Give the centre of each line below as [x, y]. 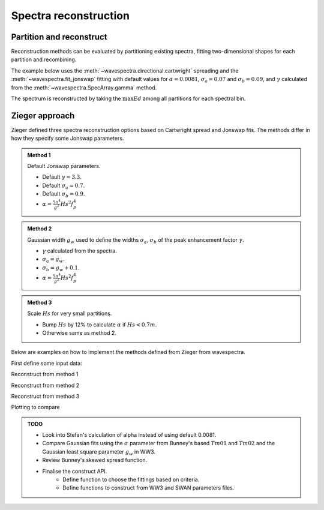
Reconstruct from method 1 [45, 374]
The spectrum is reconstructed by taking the [66, 98]
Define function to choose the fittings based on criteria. [131, 479]
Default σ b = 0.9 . [64, 195]
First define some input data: [46, 363]
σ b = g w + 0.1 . [61, 268]
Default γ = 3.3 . [62, 177]
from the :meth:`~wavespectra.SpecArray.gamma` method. [84, 88]
